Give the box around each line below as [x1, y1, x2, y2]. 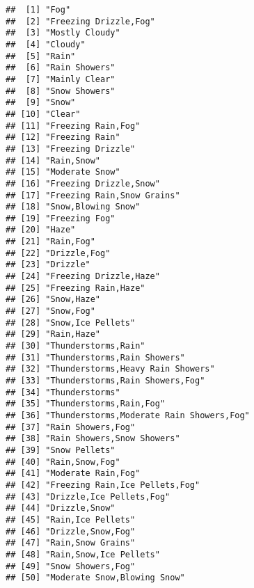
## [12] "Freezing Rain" [6, 132, 120, 143]
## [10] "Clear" [6, 109, 81, 119]
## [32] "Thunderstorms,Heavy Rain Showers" [6, 364, 215, 374]
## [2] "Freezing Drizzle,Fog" [6, 16, 155, 26]
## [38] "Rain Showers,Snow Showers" [6, 434, 180, 444]
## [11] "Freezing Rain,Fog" [6, 120, 141, 131]
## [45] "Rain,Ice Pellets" [6, 514, 136, 525]
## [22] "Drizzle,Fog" [6, 248, 111, 258]
